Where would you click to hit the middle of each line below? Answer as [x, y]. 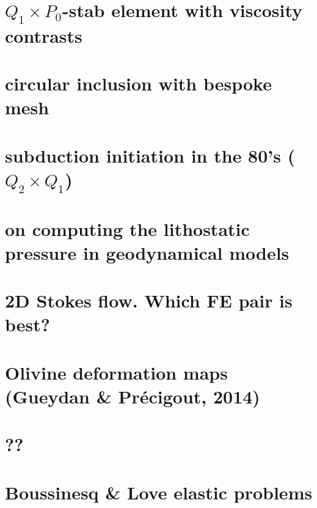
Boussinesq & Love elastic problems [159, 492]
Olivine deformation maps [116, 372]
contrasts [44, 35]
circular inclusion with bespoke [138, 83]
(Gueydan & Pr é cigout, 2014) [133, 396]
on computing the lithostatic [127, 228]
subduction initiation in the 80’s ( [150, 155]
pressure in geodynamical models [147, 252]
